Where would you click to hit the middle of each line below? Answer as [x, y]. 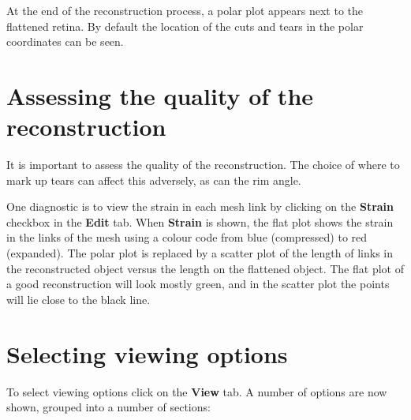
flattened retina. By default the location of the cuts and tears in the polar [185, 26]
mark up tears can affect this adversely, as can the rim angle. [154, 180]
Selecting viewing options [147, 353]
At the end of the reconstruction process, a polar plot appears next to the [185, 10]
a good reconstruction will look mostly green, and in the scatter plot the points [198, 284]
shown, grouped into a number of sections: [108, 407]
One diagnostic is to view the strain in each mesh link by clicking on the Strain [200, 206]
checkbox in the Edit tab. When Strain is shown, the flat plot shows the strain [200, 221]
